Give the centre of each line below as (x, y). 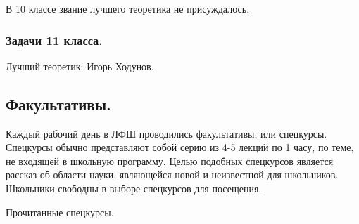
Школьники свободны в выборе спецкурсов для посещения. (134, 188)
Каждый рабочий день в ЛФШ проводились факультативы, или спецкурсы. (166, 133)
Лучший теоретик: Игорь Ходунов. (80, 66)
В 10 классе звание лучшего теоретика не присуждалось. (128, 8)
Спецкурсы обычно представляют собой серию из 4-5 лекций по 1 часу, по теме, (180, 147)
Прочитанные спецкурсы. (60, 212)
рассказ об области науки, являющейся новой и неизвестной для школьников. (172, 174)
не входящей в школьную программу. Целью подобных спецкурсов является (170, 160)
